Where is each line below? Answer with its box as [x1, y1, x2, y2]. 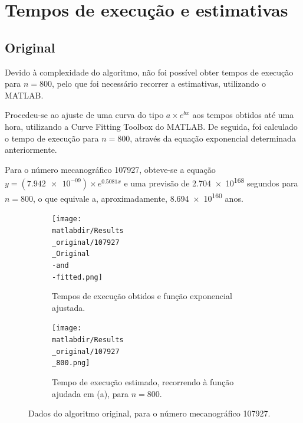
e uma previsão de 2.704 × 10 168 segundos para [124, 175, 298, 189]
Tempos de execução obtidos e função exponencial [52, 290, 232, 302]
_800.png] [52, 359, 90, 368]
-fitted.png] [52, 273, 103, 281]
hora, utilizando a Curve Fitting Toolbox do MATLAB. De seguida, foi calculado [5, 120, 298, 132]
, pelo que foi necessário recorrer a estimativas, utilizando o [52, 77, 266, 90]
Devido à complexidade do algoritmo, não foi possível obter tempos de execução [5, 65, 294, 78]
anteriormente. [5, 143, 57, 156]
